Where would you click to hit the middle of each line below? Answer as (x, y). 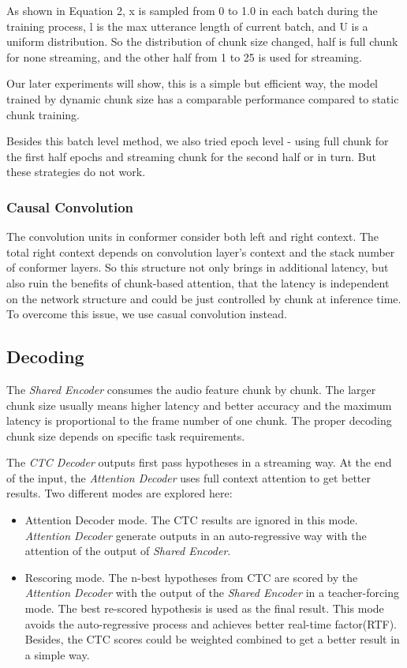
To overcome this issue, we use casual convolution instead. (147, 314)
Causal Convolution (70, 206)
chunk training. (43, 114)
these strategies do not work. (76, 172)
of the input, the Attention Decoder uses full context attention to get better (189, 477)
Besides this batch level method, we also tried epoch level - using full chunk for (198, 141)
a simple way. (57, 654)
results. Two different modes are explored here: (119, 493)
